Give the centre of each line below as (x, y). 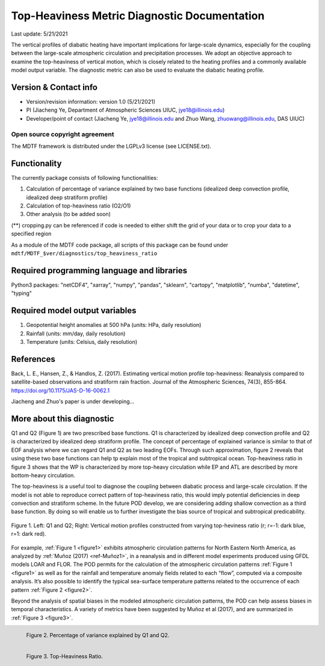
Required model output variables (74, 311)
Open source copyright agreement (63, 134)
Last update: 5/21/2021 (39, 34)
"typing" (22, 293)
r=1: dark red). (29, 534)
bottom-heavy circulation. (43, 475)
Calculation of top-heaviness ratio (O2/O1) (79, 206)
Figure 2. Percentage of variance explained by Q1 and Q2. (98, 635)
